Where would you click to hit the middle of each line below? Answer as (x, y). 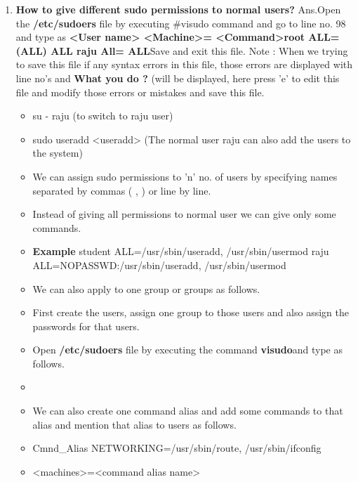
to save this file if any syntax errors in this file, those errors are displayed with (184, 64)
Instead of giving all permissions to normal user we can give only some (184, 214)
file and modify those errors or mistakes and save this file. (140, 92)
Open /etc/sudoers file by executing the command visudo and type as (188, 350)
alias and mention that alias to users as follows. (134, 424)
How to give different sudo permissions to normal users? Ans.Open (178, 9)
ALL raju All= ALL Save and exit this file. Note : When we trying (199, 50)
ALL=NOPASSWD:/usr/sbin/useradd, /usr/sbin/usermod (159, 265)
